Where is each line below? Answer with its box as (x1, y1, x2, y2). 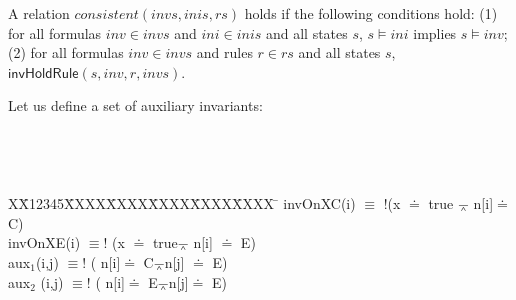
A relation (8, 3, 70, 23)
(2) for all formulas (8, 42, 124, 63)
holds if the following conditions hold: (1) (244, 3, 498, 23)
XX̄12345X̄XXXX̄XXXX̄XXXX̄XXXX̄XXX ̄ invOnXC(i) (8, 193, 356, 214)
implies (413, 22, 457, 43)
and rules (196, 42, 253, 63)
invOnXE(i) (8, 232, 81, 253)
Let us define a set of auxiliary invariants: (8, 95, 263, 116)
